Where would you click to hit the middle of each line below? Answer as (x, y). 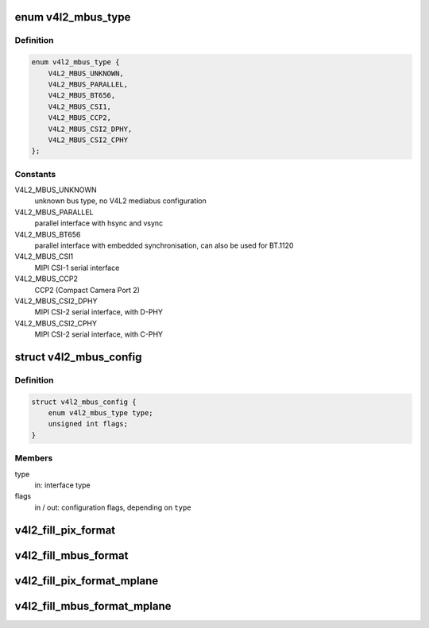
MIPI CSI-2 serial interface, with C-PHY (99, 334)
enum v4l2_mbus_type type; (101, 413)
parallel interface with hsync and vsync (99, 223)
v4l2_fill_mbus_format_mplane (93, 606)
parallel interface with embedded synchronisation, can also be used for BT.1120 (164, 245)
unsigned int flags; (88, 424)
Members (34, 458)
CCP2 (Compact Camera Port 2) (87, 290)
